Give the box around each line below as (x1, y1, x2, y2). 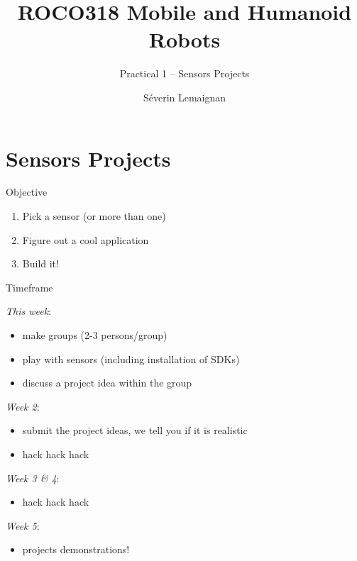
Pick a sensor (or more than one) (22, 209, 166, 223)
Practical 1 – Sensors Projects (119, 66, 250, 81)
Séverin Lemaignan (143, 89, 226, 104)
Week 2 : (6, 399, 40, 413)
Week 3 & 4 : (6, 470, 60, 485)
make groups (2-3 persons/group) (22, 328, 167, 342)
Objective (6, 184, 48, 199)
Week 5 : (6, 518, 40, 533)
